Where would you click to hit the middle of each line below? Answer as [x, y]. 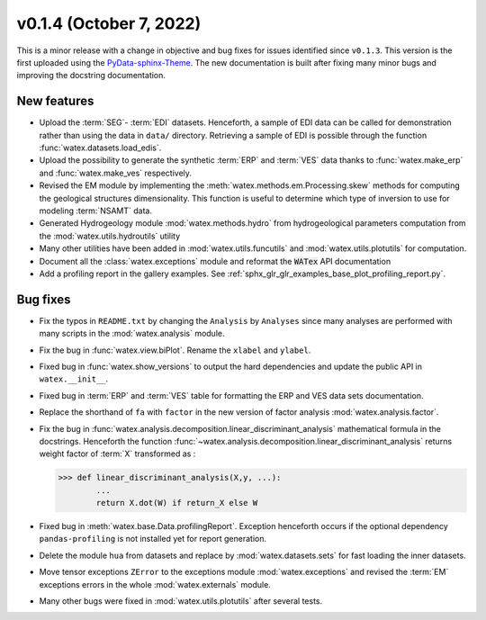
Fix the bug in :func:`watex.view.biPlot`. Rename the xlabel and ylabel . [175, 350]
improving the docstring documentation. [91, 76]
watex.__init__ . [74, 379]
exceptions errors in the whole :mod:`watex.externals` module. [155, 584]
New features [55, 101]
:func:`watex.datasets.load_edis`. [100, 148]
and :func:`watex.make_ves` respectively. [116, 173]
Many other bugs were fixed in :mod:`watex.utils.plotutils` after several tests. [181, 601]
